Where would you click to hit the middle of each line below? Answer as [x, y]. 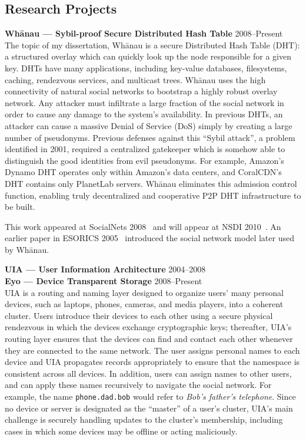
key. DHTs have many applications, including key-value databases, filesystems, [146, 68]
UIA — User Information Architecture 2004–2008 [105, 269]
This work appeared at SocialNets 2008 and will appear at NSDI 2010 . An [143, 226]
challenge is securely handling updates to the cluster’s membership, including [144, 419]
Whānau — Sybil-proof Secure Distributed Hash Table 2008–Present [144, 33]
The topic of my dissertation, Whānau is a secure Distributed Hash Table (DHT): [152, 45]
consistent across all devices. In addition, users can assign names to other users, [148, 373]
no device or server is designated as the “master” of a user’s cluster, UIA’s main [149, 408]
